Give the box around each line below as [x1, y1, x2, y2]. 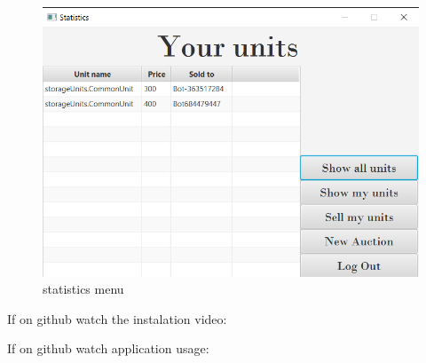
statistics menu [43, 280, 124, 298]
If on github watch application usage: [7, 339, 209, 358]
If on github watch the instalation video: [7, 309, 227, 327]
